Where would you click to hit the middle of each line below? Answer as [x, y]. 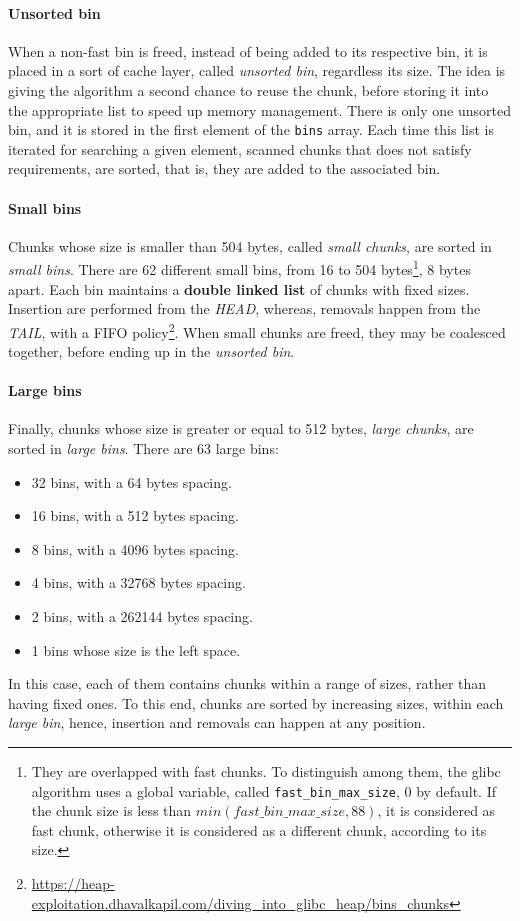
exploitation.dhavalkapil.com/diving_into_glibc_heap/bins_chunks [240, 902]
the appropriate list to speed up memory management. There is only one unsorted [259, 109]
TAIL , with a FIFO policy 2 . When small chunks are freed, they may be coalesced [257, 330]
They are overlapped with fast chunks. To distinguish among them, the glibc [266, 771]
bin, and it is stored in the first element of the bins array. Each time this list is [251, 129]
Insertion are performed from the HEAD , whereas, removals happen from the [244, 308]
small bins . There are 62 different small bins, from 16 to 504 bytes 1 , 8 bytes [239, 268]
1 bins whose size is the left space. [136, 649]
